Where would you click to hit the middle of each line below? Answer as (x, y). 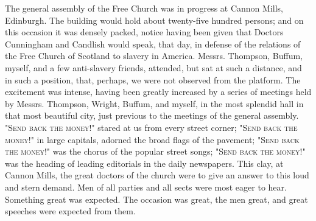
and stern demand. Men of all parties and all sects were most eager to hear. (146, 187)
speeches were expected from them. (70, 211)
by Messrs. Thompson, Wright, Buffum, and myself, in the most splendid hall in (154, 103)
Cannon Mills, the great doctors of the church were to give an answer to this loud (157, 175)
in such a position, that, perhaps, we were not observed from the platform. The (153, 79)
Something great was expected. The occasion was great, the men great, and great (156, 199)
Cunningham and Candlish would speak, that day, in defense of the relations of (153, 44)
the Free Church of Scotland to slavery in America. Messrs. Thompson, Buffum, (154, 56)
